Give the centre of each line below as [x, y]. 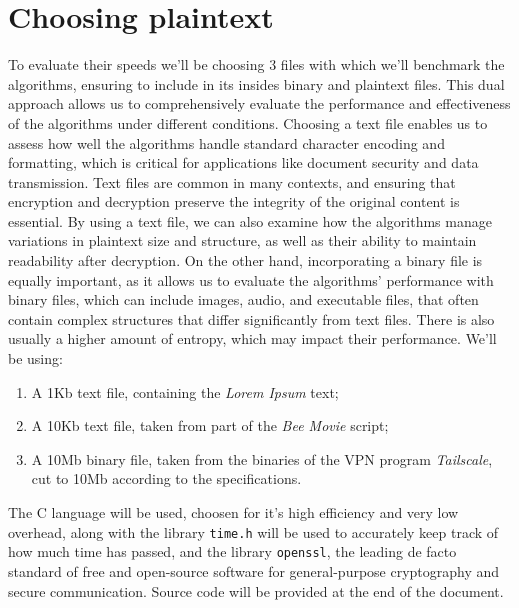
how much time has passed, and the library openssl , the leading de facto [232, 551]
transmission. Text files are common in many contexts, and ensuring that [232, 181]
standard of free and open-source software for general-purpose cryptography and [254, 570]
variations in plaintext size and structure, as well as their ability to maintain [242, 240]
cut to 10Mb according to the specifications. [166, 478]
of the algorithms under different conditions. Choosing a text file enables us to [248, 122]
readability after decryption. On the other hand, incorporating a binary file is [245, 260]
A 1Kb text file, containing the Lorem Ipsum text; [185, 391]
